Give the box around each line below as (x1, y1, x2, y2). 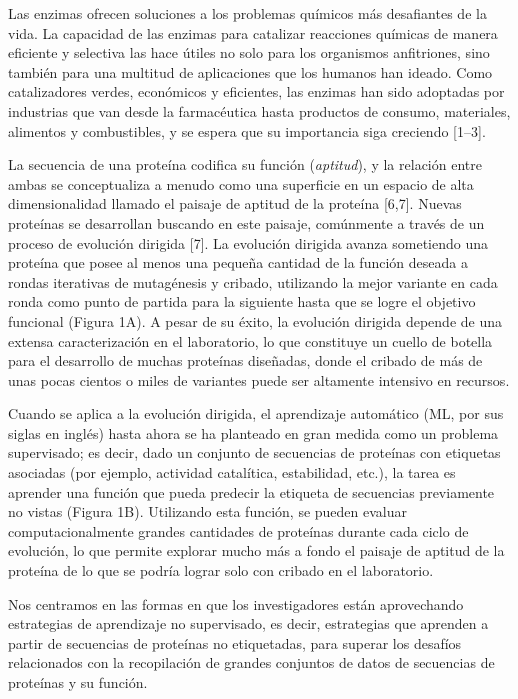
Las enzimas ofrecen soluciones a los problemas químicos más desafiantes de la (8, 3, 487, 23)
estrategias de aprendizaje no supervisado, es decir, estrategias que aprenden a (8, 613, 489, 634)
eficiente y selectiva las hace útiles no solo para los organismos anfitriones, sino (8, 42, 490, 63)
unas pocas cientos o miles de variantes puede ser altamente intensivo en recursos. (8, 369, 510, 390)
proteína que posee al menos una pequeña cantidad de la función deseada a (8, 252, 468, 273)
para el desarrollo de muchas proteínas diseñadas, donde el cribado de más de (8, 350, 483, 371)
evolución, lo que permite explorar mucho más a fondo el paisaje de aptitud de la (8, 540, 505, 561)
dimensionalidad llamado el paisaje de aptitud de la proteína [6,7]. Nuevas (8, 193, 462, 214)
